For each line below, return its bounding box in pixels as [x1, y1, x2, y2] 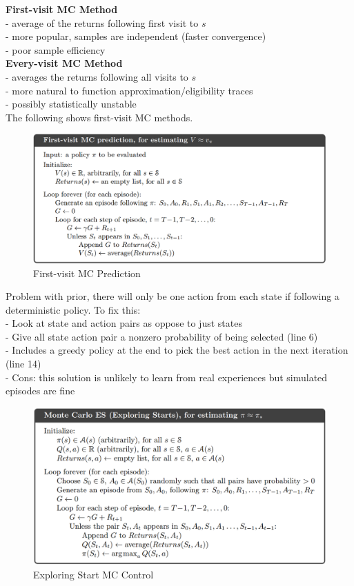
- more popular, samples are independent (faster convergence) [6, 29, 266, 43]
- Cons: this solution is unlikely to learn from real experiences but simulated [6, 370, 328, 384]
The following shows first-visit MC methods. [6, 110, 193, 124]
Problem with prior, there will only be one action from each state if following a [6, 289, 340, 303]
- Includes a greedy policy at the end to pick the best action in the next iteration [6, 343, 348, 357]
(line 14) [6, 356, 41, 371]
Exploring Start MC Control [33, 567, 154, 581]
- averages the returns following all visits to [6, 69, 188, 83]
